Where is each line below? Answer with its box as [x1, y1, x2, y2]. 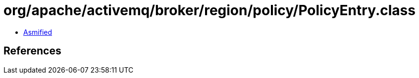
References [3, 45, 61, 57]
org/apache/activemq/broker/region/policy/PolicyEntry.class [3, 2, 416, 19]
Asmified [23, 27, 52, 36]
